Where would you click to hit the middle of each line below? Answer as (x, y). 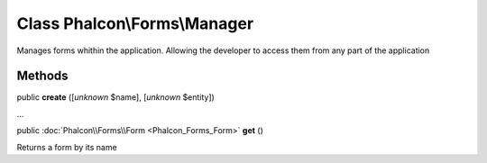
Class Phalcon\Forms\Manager (135, 23)
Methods (42, 76)
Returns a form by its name (67, 147)
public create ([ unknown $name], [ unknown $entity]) (116, 97)
